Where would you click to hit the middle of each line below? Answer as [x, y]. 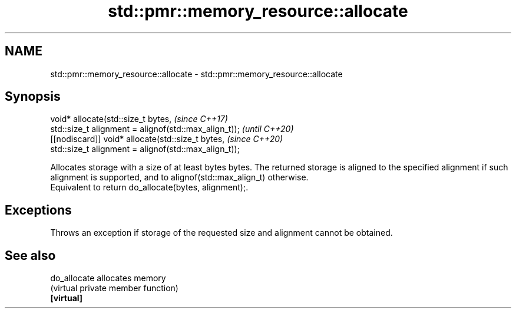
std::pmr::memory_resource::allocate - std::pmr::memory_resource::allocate [196, 74]
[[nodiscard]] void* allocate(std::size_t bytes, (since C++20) [167, 139]
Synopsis [33, 97]
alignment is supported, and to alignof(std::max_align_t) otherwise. [179, 177]
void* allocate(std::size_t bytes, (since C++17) [139, 119]
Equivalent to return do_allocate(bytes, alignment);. [149, 187]
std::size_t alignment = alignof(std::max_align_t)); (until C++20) [172, 129]
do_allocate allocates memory [108, 278]
